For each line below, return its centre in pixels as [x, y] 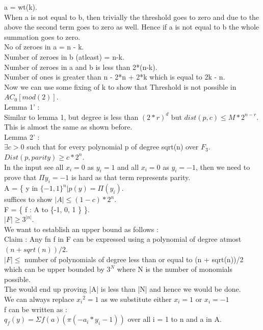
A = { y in [21, 188]
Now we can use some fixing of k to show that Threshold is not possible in [120, 86]
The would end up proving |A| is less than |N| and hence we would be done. [123, 289]
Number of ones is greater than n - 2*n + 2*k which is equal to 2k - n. [115, 77]
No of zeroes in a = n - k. [44, 47]
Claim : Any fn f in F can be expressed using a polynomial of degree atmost [123, 239]
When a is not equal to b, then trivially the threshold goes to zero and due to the [132, 17]
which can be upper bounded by [54, 269]
